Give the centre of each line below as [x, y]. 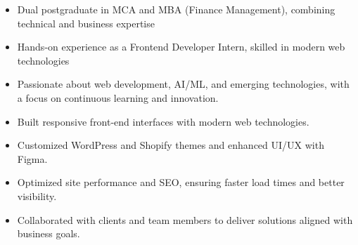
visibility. [37, 196]
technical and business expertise [86, 23]
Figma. [32, 158]
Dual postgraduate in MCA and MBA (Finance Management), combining [176, 9]
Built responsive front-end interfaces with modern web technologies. [163, 121]
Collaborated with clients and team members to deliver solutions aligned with [185, 219]
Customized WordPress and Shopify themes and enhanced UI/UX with [171, 145]
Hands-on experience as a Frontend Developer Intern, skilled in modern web [181, 47]
